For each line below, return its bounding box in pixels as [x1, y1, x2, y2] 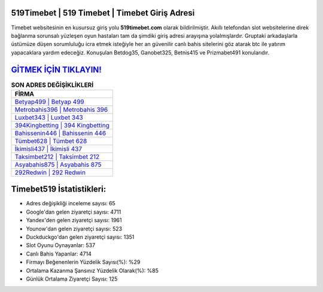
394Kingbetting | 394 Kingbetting [14, 121, 110, 129]
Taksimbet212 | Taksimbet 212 [14, 153, 100, 161]
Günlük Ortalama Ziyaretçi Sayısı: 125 [26, 275, 118, 282]
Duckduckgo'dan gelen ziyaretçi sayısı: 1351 [26, 233, 135, 241]
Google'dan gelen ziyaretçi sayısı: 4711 [26, 208, 121, 215]
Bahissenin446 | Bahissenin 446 [14, 129, 106, 137]
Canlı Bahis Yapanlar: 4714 [26, 250, 92, 257]
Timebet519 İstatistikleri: [11, 184, 106, 194]
